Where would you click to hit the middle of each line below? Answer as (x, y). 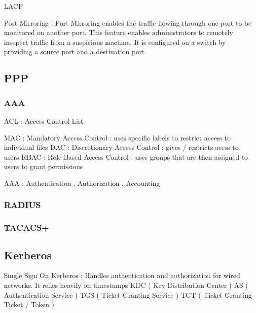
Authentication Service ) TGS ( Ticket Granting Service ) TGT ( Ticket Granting (128, 295)
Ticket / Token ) (29, 304)
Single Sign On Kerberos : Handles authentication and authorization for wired (122, 275)
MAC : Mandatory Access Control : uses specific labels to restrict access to (117, 137)
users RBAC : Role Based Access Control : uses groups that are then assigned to (126, 156)
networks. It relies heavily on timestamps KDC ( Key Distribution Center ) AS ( (126, 285)
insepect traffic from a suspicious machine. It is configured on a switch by (115, 42)
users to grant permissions (43, 166)
